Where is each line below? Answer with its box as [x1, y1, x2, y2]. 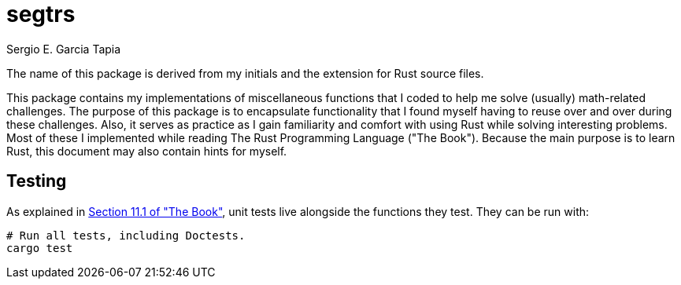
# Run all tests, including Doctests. [6, 228, 246, 242]
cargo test [6, 241, 73, 254]
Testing [6, 171, 67, 192]
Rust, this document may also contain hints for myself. [6, 144, 287, 158]
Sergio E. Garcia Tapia [6, 42, 121, 56]
